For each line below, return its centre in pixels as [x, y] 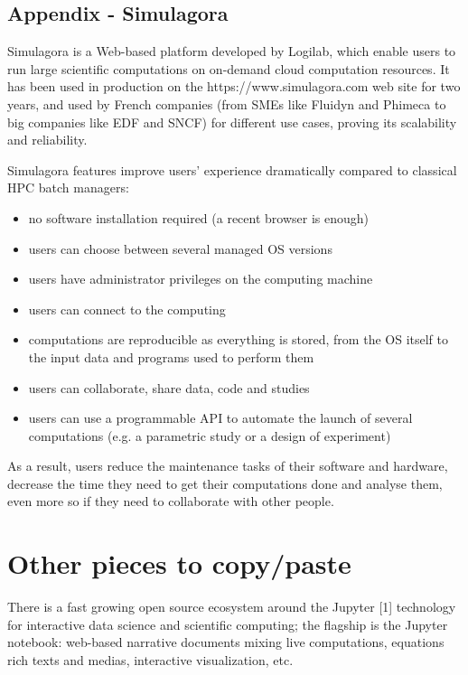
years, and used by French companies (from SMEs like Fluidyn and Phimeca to [227, 103]
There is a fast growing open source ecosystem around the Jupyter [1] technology [232, 607]
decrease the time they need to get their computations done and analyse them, [225, 483]
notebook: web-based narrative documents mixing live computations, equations [226, 642]
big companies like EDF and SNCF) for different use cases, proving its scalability [232, 122]
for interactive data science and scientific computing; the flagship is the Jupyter [228, 624]
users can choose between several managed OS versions [180, 248]
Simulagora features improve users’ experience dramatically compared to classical [232, 169]
